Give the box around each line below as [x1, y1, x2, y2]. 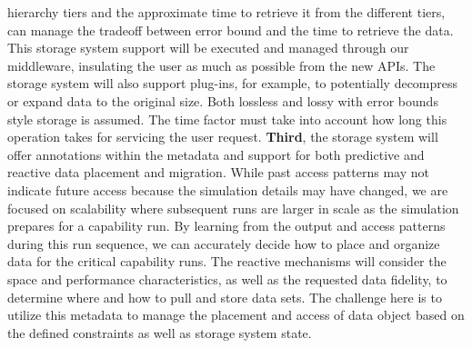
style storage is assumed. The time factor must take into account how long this [7, 109, 447, 128]
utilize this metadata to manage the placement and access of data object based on [7, 305, 465, 324]
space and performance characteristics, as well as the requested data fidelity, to [7, 269, 447, 288]
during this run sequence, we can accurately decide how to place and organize [7, 234, 440, 253]
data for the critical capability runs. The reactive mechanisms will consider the [7, 252, 447, 271]
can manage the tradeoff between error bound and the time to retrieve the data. [7, 20, 454, 39]
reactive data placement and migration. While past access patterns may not [7, 163, 429, 182]
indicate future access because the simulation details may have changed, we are [7, 180, 448, 199]
